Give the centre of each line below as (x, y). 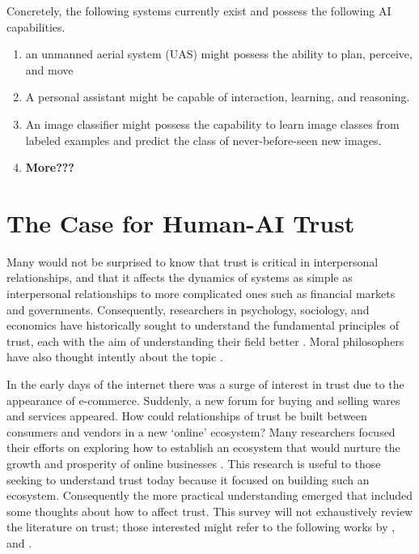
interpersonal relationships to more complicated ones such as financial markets (201, 294)
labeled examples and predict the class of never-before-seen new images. (203, 140)
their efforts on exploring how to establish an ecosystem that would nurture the (203, 447)
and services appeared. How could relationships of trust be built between (187, 416)
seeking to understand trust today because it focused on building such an (188, 479)
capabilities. (36, 26)
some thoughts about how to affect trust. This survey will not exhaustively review (210, 511)
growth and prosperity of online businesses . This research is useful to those (194, 463)
